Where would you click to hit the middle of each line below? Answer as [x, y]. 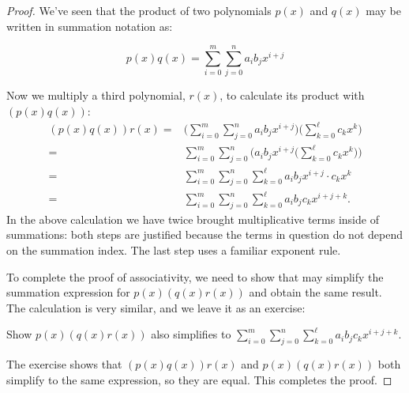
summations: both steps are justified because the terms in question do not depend [204, 234]
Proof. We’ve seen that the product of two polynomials [139, 10]
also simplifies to [191, 334]
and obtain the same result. [315, 292]
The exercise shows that [64, 364]
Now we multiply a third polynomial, [96, 95]
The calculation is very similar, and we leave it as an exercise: [156, 307]
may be [383, 10]
